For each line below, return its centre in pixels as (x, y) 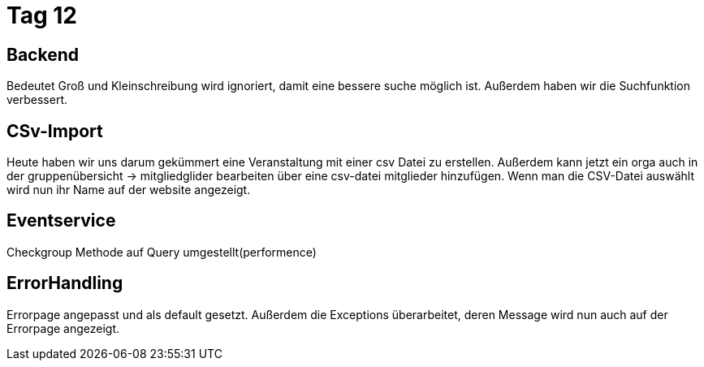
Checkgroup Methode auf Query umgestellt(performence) (162, 252)
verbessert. (37, 100)
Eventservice (61, 221)
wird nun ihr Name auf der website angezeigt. (129, 190)
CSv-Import (55, 131)
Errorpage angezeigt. (63, 328)
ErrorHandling (65, 283)
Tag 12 (42, 15)
